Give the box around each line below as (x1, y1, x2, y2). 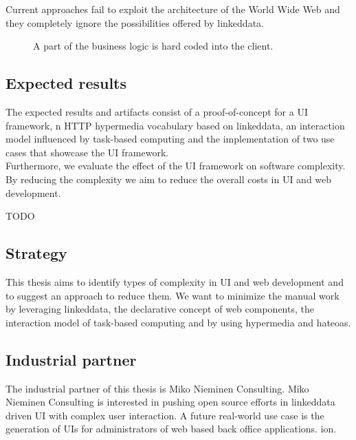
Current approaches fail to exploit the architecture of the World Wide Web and (5, 2, 340, 16)
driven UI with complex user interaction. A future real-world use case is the (5, 408, 324, 422)
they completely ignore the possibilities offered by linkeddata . (5, 15, 265, 30)
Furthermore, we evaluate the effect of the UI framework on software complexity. (5, 158, 346, 173)
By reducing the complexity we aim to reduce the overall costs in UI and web (5, 171, 332, 186)
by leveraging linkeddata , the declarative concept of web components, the (5, 302, 314, 316)
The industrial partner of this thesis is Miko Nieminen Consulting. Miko (5, 381, 309, 395)
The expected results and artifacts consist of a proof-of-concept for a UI (5, 104, 308, 118)
